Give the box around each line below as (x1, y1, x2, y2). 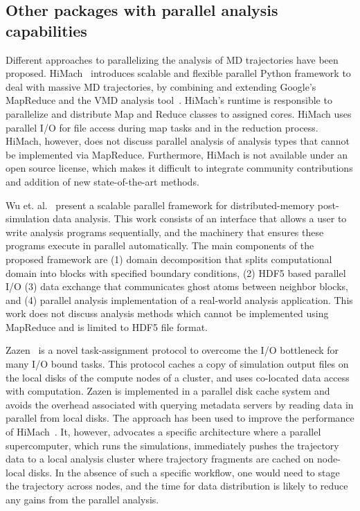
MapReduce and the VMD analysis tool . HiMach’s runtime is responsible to (6, 93, 332, 107)
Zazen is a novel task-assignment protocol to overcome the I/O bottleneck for (6, 343, 339, 357)
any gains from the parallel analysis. (6, 492, 159, 506)
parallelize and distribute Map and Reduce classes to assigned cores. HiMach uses (6, 106, 352, 120)
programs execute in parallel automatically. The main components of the (6, 238, 314, 253)
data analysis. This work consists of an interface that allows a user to (53, 211, 347, 226)
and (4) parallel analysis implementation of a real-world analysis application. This (6, 292, 353, 307)
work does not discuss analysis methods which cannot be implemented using (6, 306, 329, 321)
